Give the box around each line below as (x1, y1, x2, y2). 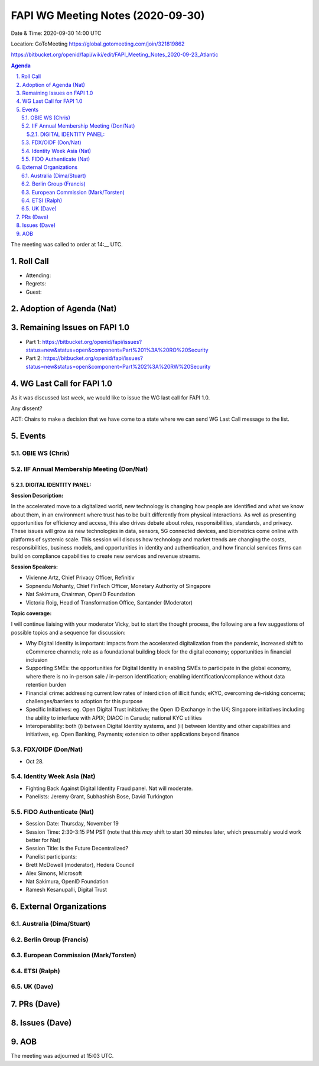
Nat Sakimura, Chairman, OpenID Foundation (25, 591, 135, 598)
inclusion (25, 656, 48, 663)
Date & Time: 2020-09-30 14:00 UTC (11, 30, 102, 37)
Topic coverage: (11, 610, 52, 617)
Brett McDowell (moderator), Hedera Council (25, 862, 135, 869)
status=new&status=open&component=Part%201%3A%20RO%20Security (25, 346, 209, 353)
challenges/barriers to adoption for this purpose (25, 697, 143, 704)
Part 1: (25, 338, 41, 345)
